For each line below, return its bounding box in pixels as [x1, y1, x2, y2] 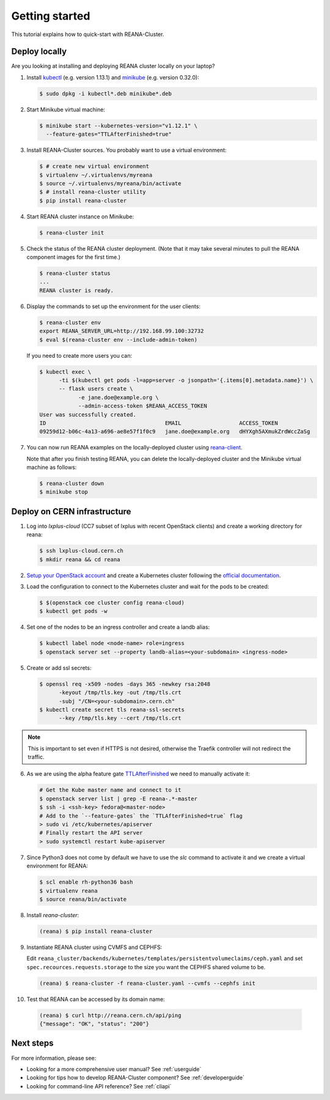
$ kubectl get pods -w [39, 608, 108, 615]
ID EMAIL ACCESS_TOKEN [39, 419, 278, 426]
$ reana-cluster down [39, 480, 105, 487]
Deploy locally [11, 46, 67, 57]
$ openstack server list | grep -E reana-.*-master [39, 795, 198, 802]
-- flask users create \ [59, 385, 134, 393]
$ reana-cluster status [39, 270, 111, 277]
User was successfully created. [39, 411, 137, 418]
